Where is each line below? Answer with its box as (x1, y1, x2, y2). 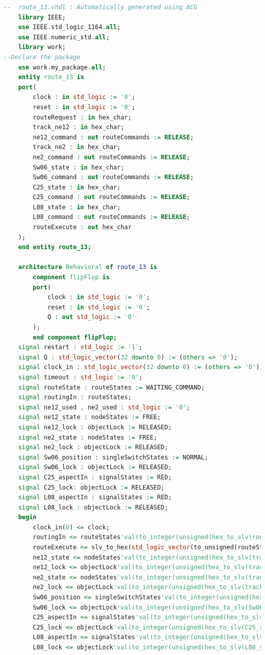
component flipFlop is (33, 274, 110, 281)
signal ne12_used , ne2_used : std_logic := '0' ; (18, 403, 190, 411)
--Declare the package (4, 53, 81, 61)
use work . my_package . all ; (18, 63, 106, 71)
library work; (18, 43, 66, 51)
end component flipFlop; (33, 333, 117, 341)
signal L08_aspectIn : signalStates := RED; (18, 494, 172, 501)
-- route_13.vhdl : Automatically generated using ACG (4, 4, 198, 11)
